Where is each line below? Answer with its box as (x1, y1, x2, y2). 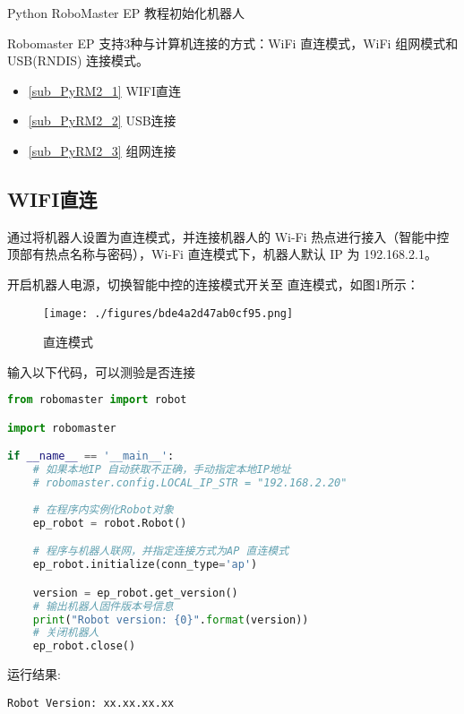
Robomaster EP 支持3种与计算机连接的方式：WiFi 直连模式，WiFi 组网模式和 (7, 33, 459, 52)
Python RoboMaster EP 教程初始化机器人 (7, 4, 245, 22)
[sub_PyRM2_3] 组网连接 (28, 141, 176, 159)
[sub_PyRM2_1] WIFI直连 (28, 81, 182, 99)
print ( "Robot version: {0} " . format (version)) (32, 613, 309, 626)
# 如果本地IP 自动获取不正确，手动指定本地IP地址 (32, 463, 291, 477)
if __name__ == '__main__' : (7, 450, 175, 463)
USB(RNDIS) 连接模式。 (7, 51, 150, 70)
